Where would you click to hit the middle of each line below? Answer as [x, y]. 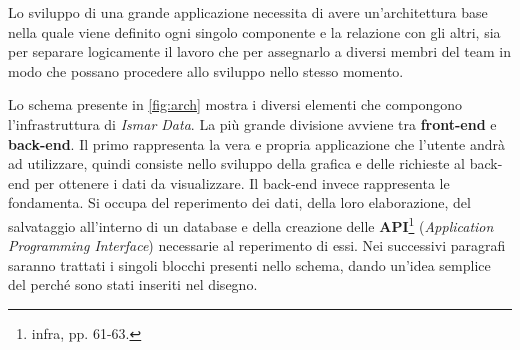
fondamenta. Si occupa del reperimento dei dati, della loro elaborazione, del [239, 202]
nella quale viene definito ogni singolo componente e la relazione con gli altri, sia [254, 31]
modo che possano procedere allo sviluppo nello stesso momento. [206, 70]
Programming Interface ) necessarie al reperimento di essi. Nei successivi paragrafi [257, 245]
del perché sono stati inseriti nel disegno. [133, 284]
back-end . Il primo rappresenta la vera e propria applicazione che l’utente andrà [256, 143]
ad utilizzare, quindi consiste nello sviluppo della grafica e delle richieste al [236, 163]
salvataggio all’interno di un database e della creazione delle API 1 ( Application [251, 224]
